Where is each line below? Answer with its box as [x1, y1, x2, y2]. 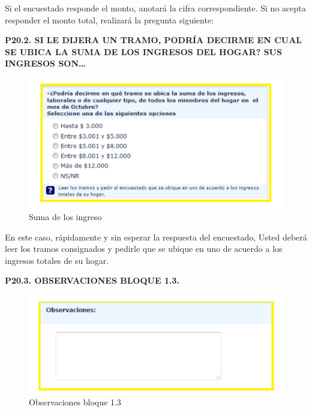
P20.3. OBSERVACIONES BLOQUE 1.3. [5, 274, 179, 287]
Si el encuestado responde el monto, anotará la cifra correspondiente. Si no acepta [5, 2, 306, 14]
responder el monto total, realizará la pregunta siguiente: [5, 13, 214, 26]
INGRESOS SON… [5, 57, 86, 70]
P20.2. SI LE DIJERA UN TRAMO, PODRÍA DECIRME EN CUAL [5, 34, 302, 46]
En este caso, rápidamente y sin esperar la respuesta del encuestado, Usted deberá [5, 230, 307, 243]
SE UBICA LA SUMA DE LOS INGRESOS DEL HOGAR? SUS [5, 45, 282, 58]
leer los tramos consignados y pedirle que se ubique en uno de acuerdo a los [5, 242, 283, 255]
